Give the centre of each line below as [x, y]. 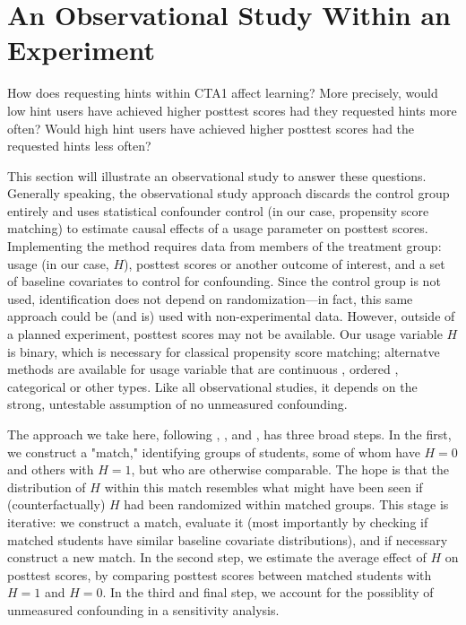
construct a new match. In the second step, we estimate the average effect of [217, 557]
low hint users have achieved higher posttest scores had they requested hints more [232, 110]
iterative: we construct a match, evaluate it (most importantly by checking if [218, 521]
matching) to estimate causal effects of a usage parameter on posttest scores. [218, 228]
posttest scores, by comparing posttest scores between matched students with [220, 574]
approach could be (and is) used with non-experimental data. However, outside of [231, 316]
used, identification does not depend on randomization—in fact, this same [210, 298]
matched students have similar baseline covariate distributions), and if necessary [228, 539]
